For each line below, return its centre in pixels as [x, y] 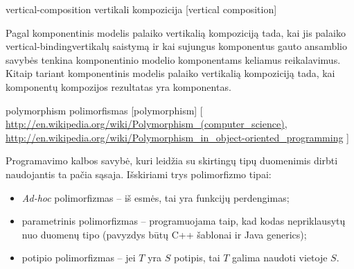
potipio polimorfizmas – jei [79, 258]
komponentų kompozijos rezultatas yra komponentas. [118, 86]
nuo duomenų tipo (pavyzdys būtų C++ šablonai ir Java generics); [164, 234]
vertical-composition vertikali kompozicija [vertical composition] [141, 9]
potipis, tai [197, 258]
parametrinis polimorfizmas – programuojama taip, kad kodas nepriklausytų [184, 221]
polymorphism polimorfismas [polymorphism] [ [104, 110]
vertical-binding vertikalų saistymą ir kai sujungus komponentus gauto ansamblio [176, 46]
